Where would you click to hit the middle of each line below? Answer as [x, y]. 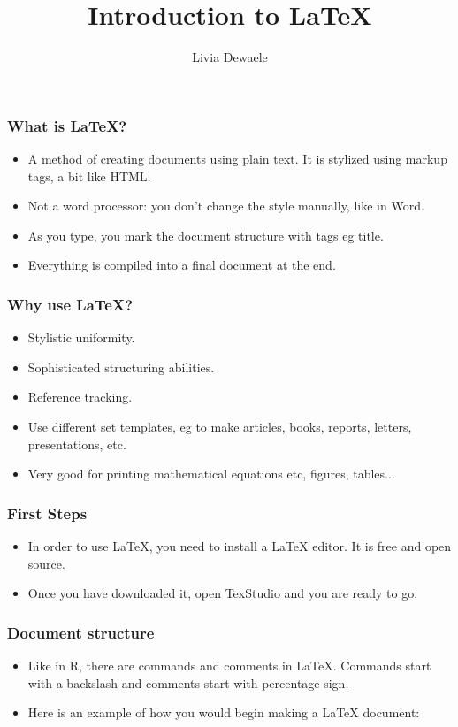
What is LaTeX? [67, 125]
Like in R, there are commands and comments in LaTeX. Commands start [229, 665]
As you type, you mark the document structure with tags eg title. [206, 235]
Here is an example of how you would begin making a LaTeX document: [224, 712]
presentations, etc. [77, 444]
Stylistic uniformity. [81, 337]
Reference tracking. [80, 397]
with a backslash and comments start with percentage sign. [188, 682]
